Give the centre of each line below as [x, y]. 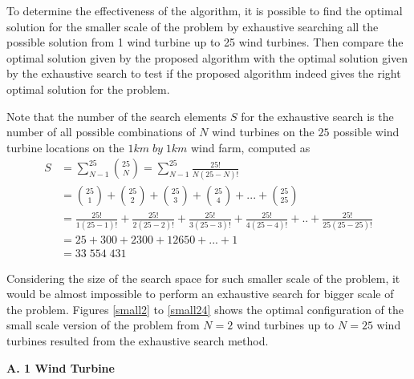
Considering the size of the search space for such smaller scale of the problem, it [203, 278]
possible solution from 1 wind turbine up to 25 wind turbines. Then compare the [205, 42]
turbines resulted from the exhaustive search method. [138, 341]
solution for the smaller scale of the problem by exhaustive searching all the [193, 26]
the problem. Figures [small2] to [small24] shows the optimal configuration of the [205, 309]
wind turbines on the [263, 132]
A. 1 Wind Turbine [61, 367]
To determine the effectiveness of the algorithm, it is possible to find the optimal [205, 10]
